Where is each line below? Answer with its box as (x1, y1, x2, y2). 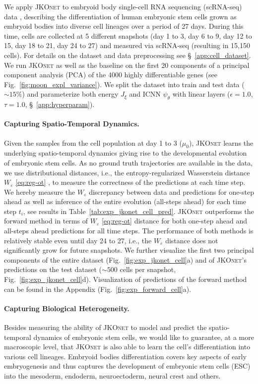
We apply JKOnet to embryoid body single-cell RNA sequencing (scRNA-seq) (4, 1, 242, 11)
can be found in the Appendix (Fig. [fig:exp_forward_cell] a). (4, 283, 192, 294)
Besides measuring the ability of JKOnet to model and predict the (4, 322, 207, 332)
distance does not (165, 235, 218, 245)
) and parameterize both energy (22, 89, 119, 99)
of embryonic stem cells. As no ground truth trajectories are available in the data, (4, 157, 253, 167)
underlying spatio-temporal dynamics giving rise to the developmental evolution (4, 148, 247, 158)
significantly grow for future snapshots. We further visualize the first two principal (4, 245, 254, 255)
